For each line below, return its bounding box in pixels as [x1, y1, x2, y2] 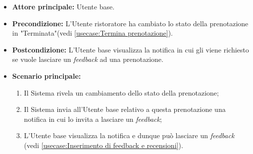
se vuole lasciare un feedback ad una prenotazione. [12, 54, 163, 64]
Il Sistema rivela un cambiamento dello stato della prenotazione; [24, 87, 219, 98]
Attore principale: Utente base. [12, 1, 115, 11]
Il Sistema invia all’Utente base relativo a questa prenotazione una [24, 104, 226, 114]
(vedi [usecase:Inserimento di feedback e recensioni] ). [24, 140, 183, 150]
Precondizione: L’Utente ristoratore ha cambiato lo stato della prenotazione [12, 18, 249, 28]
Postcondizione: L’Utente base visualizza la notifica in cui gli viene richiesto [12, 44, 249, 54]
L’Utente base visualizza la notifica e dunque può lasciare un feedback [24, 130, 235, 141]
